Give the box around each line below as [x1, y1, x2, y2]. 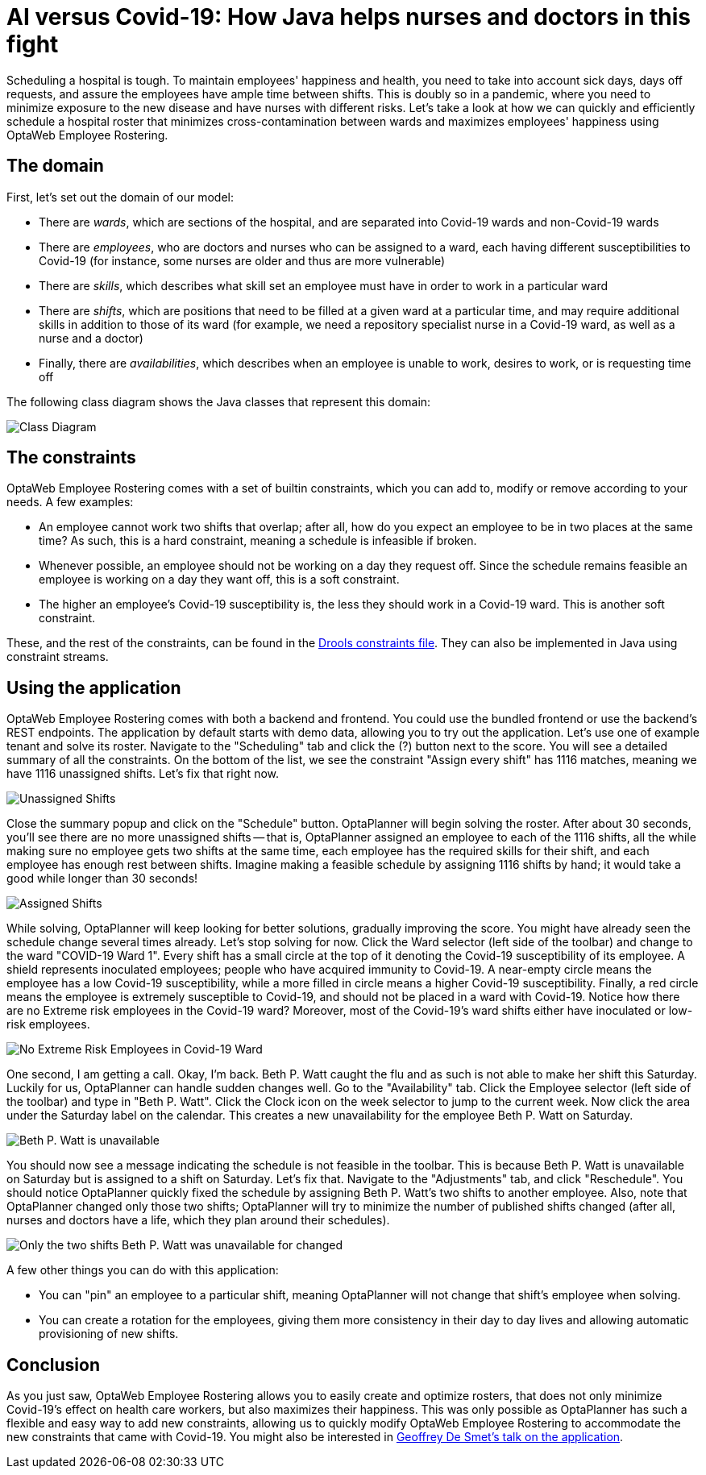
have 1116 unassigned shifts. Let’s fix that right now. [6, 767, 280, 781]
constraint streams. [6, 650, 109, 664]
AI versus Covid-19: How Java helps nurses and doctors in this [6, 3, 691, 31]
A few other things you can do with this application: [6, 1263, 279, 1278]
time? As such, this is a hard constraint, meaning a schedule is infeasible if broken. [39, 534, 477, 548]
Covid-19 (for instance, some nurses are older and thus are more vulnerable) [39, 253, 446, 268]
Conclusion [6, 1354, 101, 1375]
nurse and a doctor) [39, 330, 143, 345]
